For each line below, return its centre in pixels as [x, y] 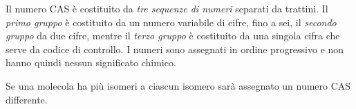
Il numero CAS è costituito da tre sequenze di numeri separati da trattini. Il [167, 8]
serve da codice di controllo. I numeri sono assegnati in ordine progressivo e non [175, 49]
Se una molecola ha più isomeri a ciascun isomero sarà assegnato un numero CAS [178, 85]
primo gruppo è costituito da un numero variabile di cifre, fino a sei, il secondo [171, 22]
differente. [27, 99]
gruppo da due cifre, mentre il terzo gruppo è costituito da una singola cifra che [173, 36]
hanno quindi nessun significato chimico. [91, 62]
